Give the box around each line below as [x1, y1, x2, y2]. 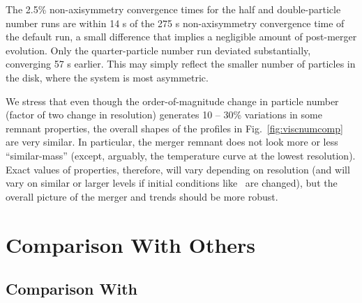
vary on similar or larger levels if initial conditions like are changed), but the [6, 176, 338, 190]
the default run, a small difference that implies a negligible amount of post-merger [6, 29, 357, 44]
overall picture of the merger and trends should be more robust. [6, 189, 278, 203]
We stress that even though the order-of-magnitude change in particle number [6, 93, 339, 108]
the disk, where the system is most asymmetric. [6, 70, 209, 84]
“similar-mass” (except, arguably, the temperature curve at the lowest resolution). [6, 148, 356, 162]
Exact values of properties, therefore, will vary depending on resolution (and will [6, 162, 350, 176]
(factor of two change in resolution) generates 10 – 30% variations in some [6, 107, 322, 122]
